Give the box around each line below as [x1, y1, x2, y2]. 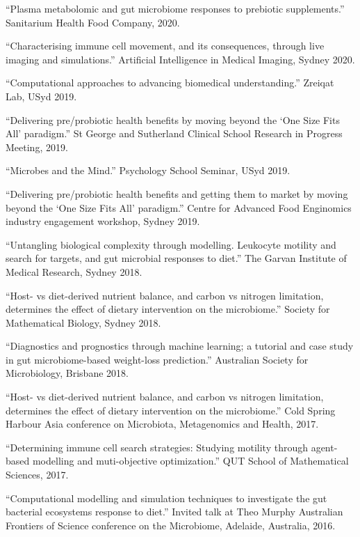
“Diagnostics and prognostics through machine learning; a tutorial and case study [6, 338, 354, 353]
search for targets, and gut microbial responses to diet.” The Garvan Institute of [6, 251, 347, 265]
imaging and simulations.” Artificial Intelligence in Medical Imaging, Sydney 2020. [6, 52, 355, 66]
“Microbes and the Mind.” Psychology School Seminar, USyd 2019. [6, 163, 291, 178]
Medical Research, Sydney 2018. [6, 264, 142, 279]
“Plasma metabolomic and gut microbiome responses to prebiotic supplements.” [6, 1, 345, 15]
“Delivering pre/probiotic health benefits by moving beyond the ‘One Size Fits [6, 112, 340, 127]
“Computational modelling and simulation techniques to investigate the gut [6, 490, 327, 505]
